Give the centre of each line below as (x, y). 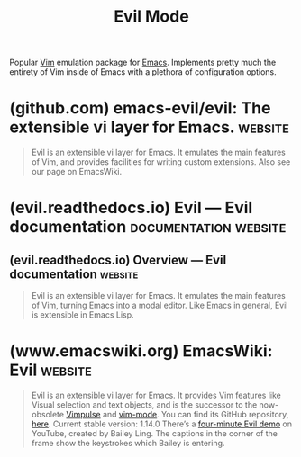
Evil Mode (151, 17)
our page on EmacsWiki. (77, 172)
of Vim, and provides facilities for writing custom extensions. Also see (161, 162)
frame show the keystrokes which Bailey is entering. (128, 444)
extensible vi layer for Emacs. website (150, 127)
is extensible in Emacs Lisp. (82, 315)
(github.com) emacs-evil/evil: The (140, 108)
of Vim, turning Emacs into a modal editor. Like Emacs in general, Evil (160, 305)
